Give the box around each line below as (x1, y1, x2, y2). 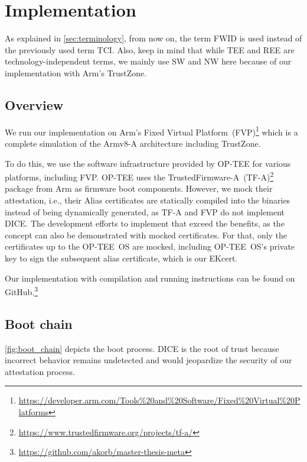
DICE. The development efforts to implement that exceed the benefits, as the (5, 217, 285, 230)
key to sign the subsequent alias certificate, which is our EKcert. (5, 251, 238, 264)
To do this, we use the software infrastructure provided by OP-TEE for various (5, 157, 291, 169)
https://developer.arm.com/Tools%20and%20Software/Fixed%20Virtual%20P (18, 394, 301, 406)
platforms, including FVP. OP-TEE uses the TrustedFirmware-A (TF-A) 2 (5, 169, 274, 183)
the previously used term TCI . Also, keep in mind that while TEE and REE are (5, 43, 295, 56)
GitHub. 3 (5, 284, 38, 298)
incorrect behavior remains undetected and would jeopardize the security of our (5, 354, 292, 366)
